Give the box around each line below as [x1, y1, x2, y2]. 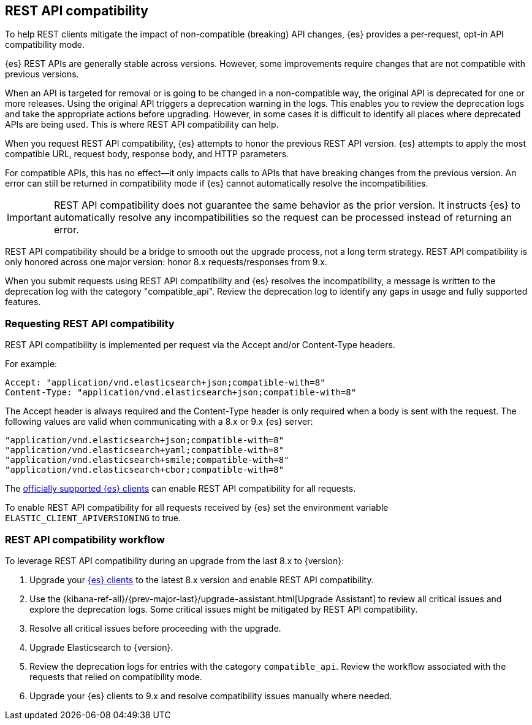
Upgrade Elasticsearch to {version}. [29, 642, 173, 653]
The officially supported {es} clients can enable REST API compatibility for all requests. [5, 483, 356, 494]
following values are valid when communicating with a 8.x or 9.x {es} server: [5, 416, 313, 427]
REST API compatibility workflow [5, 533, 165, 546]
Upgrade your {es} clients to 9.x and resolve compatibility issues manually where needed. [29, 690, 392, 701]
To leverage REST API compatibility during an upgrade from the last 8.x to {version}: [5, 555, 344, 566]
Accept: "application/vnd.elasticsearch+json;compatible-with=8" [5, 378, 325, 388]
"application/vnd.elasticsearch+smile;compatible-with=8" [5, 455, 289, 465]
